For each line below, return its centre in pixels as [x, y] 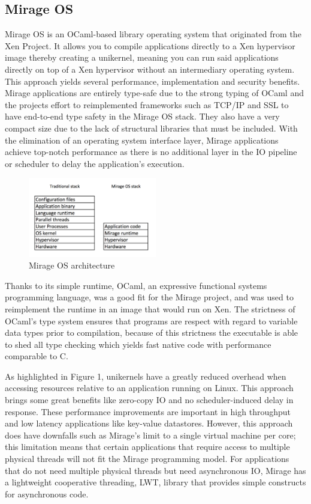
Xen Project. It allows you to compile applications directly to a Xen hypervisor [150, 45]
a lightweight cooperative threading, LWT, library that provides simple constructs [155, 482]
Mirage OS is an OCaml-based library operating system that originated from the [153, 34]
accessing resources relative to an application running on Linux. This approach [149, 388]
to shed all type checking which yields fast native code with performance [138, 344]
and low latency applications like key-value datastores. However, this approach [149, 423]
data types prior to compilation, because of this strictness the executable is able [152, 332]
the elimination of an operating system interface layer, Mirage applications [142, 140]
